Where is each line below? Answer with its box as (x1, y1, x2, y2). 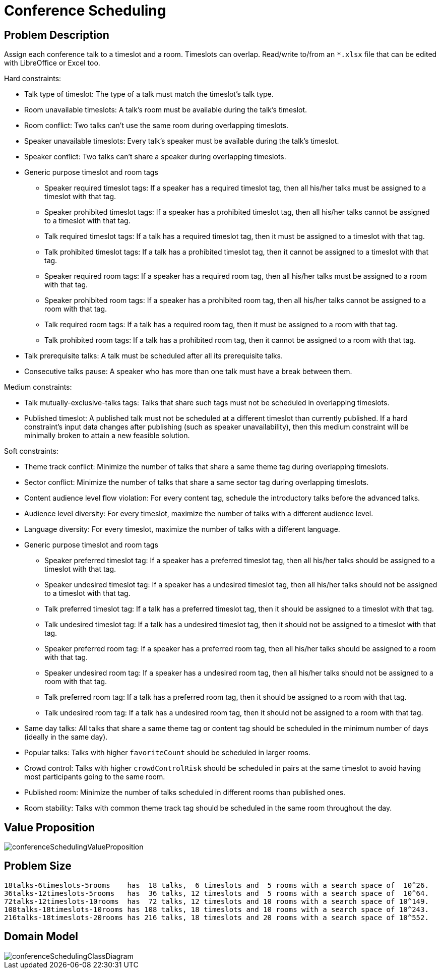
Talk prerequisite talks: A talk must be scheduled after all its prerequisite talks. (24, 351, 283, 360)
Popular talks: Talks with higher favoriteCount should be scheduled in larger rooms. (24, 748, 310, 757)
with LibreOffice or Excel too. (4, 58, 100, 68)
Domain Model (4, 930, 79, 943)
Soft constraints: (4, 447, 58, 456)
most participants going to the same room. (24, 772, 165, 781)
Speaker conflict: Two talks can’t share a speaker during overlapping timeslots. (24, 152, 286, 161)
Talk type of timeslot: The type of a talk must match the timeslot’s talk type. (24, 90, 274, 99)
